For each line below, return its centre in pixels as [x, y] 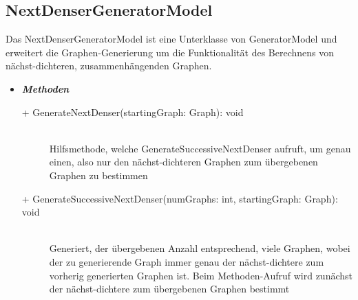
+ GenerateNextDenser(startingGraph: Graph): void [133, 112]
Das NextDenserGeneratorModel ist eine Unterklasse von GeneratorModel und [171, 39]
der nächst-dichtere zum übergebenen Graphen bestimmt [169, 289]
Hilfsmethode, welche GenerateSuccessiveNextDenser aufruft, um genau [200, 148]
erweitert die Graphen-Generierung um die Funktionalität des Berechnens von [170, 52]
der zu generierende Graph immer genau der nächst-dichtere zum [187, 261]
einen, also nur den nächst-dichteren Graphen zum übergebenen [183, 162]
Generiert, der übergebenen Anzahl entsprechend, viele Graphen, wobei [200, 248]
